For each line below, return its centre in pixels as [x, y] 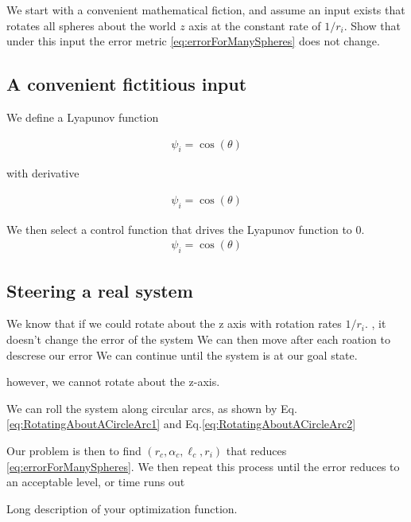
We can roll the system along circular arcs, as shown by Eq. [152, 408]
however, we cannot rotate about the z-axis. [113, 382]
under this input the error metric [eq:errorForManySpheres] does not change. [193, 41]
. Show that [372, 25]
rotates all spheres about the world [91, 25]
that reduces [256, 451]
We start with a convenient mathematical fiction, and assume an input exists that [206, 10]
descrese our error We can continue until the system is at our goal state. [182, 354]
